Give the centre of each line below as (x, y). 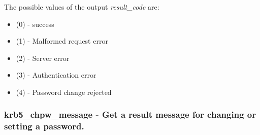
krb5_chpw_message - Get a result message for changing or (130, 114)
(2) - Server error (43, 58)
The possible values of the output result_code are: (82, 7)
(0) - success (35, 24)
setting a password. (44, 126)
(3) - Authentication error (56, 75)
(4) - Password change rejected (64, 92)
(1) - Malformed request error (62, 41)
